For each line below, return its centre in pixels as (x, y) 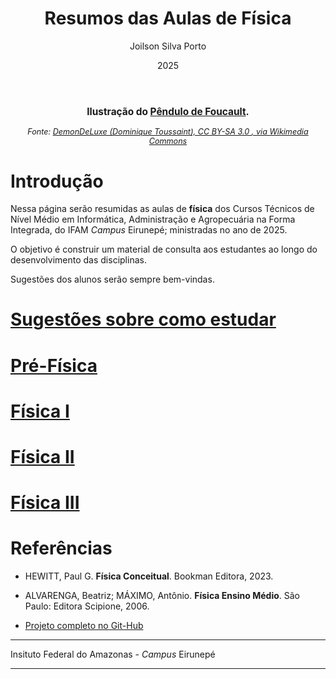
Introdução (57, 181)
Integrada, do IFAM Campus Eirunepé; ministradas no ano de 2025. (149, 230)
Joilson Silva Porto (168, 46)
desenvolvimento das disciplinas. (78, 260)
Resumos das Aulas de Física (168, 18)
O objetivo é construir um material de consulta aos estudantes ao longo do (164, 249)
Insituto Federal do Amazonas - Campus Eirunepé (113, 654)
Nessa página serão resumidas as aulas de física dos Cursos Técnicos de (162, 209)
